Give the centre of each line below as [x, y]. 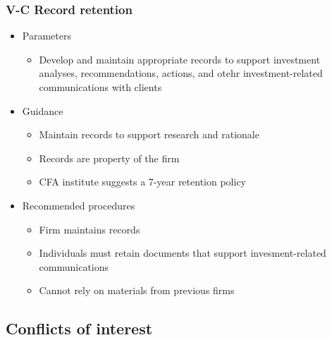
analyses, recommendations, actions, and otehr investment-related [181, 73]
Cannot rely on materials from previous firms [137, 290]
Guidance [43, 110]
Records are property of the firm [109, 158]
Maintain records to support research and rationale [149, 134]
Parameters [47, 36]
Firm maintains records [90, 229]
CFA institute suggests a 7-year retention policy [142, 182]
